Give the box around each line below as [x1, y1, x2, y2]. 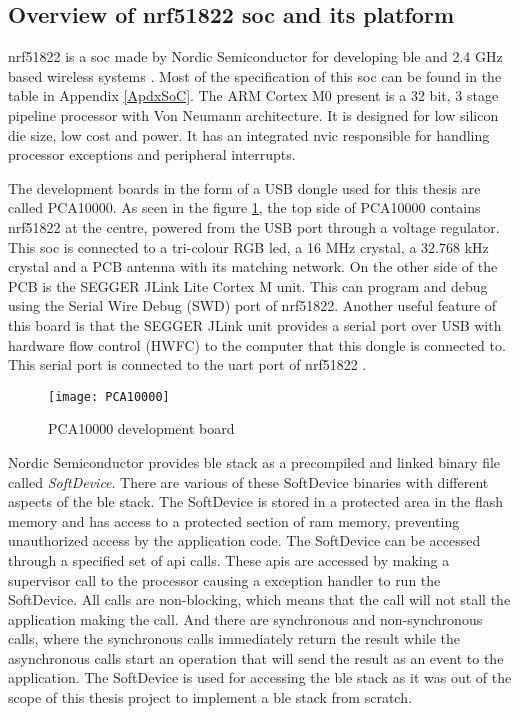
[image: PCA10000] [48, 389, 170, 404]
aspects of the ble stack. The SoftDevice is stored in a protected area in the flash [8, 491, 504, 512]
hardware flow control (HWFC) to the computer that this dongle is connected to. [8, 334, 506, 355]
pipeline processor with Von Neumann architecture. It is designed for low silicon [8, 104, 499, 125]
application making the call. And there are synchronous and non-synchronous [8, 608, 483, 629]
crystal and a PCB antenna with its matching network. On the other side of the [8, 256, 498, 277]
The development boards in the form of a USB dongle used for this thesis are [8, 177, 481, 198]
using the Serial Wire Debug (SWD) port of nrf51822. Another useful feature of [8, 295, 497, 316]
